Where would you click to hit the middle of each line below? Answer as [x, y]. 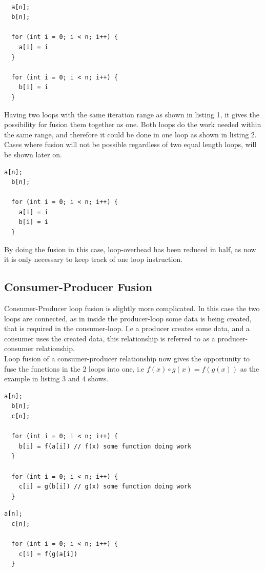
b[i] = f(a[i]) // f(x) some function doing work [105, 446]
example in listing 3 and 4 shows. [56, 379]
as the [250, 368]
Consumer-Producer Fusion [78, 287]
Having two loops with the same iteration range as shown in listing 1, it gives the [132, 114]
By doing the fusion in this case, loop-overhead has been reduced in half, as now [130, 249]
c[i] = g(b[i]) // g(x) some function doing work [105, 487]
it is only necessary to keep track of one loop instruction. [94, 259]
